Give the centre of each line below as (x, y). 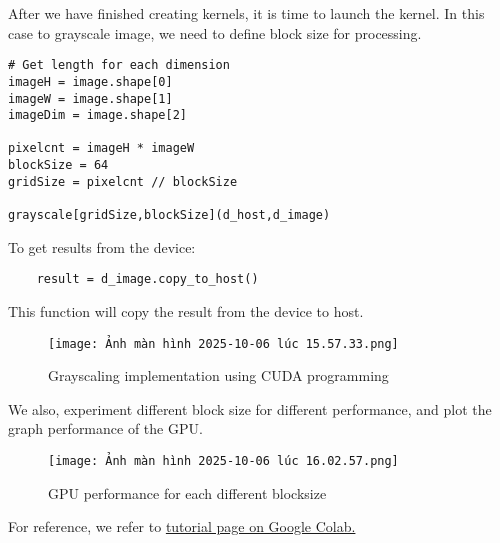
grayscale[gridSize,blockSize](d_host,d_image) (169, 215)
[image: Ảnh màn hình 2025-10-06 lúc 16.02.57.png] (223, 461)
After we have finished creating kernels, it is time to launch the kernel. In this (246, 13)
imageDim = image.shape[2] (97, 115)
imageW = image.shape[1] (90, 98)
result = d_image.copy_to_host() (147, 279)
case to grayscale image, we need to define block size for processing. (215, 32)
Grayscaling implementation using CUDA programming (218, 375)
